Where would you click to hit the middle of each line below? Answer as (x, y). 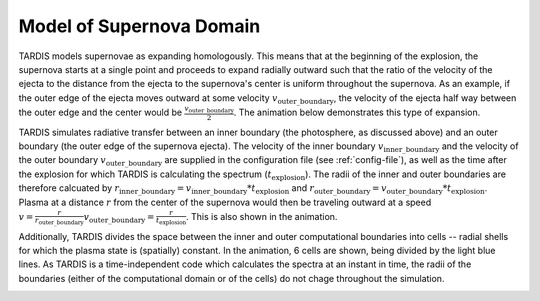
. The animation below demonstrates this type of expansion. (357, 112)
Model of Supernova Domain (139, 26)
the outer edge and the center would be (100, 112)
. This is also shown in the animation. (261, 216)
